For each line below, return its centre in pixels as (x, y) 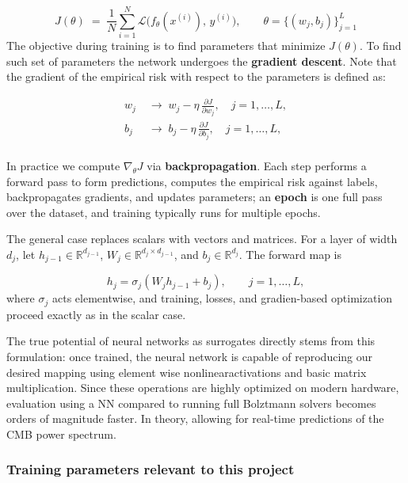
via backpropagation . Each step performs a (257, 165)
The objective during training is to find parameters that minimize (166, 46)
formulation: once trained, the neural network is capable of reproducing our (190, 356)
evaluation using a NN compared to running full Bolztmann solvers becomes (191, 403)
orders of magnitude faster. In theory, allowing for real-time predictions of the (195, 418)
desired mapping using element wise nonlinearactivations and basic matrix (187, 372)
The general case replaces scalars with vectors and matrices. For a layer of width (202, 239)
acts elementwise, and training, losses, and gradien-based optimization (222, 298)
